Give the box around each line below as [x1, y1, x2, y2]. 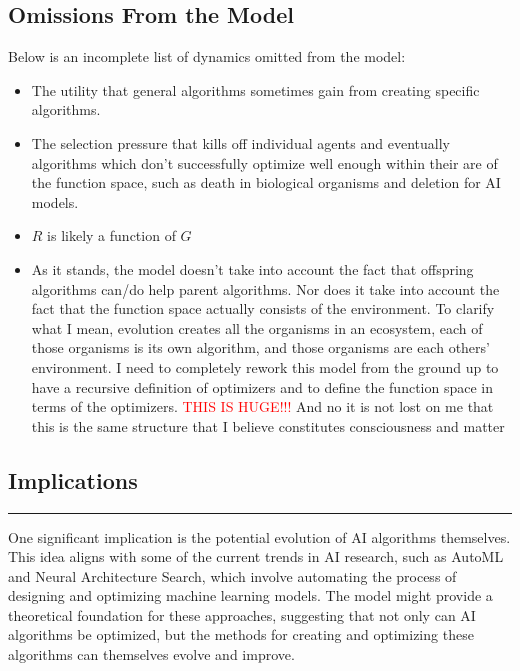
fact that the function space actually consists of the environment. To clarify [31, 298, 495, 319]
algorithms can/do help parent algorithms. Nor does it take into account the [31, 278, 500, 299]
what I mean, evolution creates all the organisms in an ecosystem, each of [31, 317, 483, 338]
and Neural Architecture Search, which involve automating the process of [8, 565, 457, 586]
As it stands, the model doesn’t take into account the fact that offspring [31, 258, 474, 279]
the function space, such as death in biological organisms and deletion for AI [31, 172, 501, 193]
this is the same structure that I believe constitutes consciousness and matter [31, 415, 505, 436]
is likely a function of [47, 225, 176, 246]
